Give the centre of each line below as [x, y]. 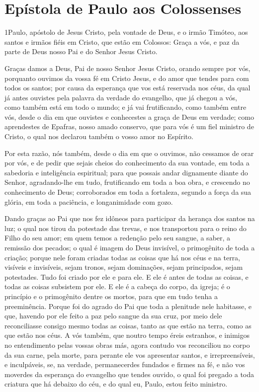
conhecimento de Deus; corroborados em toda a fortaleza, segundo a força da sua [128, 192]
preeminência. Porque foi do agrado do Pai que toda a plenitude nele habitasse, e [128, 306]
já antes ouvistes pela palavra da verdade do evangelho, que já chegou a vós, [121, 97]
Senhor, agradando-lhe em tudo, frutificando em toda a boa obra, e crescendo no [127, 182]
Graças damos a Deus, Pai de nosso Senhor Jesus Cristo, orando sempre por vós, [128, 68]
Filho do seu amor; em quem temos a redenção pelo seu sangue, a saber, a [118, 238]
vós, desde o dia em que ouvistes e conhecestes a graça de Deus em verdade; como [129, 117]
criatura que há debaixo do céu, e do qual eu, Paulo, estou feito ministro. [116, 384]
